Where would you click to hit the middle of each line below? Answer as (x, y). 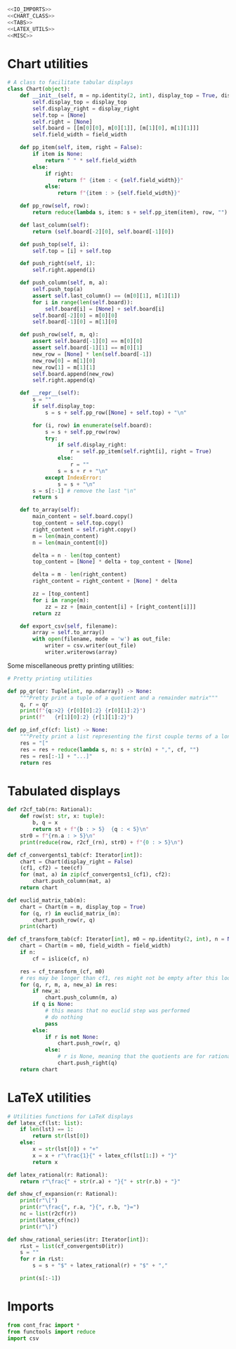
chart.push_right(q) (87, 1063)
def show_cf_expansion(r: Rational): (63, 1194)
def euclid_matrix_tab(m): (47, 900)
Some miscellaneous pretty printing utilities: (71, 665)
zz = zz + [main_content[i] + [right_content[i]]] (120, 607)
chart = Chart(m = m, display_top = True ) (83, 907)
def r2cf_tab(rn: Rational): (50, 810)
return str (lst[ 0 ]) (61, 1136)
